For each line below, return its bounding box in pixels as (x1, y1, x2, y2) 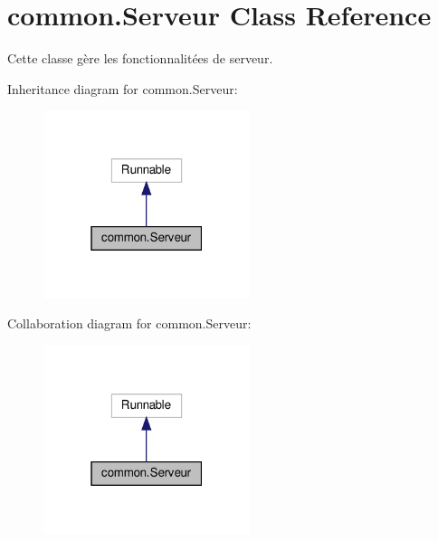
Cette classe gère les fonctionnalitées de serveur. (7, 49, 273, 68)
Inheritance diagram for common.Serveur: (7, 79, 238, 98)
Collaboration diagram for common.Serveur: (7, 314, 252, 333)
